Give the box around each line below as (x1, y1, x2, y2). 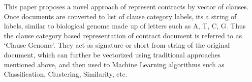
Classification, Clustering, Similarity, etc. (4, 69, 127, 79)
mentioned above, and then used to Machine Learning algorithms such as (4, 59, 224, 69)
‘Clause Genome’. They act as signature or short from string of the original (4, 40, 230, 50)
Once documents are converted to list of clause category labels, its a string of (4, 11, 237, 21)
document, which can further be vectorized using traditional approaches (4, 49, 220, 59)
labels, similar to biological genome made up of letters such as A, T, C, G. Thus (4, 21, 246, 31)
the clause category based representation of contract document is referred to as (4, 30, 242, 40)
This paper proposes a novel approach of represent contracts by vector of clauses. (4, 1, 249, 11)
